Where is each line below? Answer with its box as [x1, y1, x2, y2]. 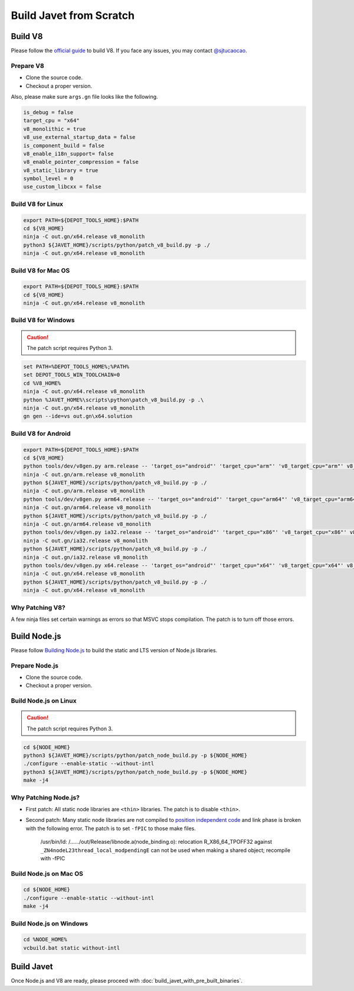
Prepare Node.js [11, 661, 59, 669]
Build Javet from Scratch [11, 9, 135, 22]
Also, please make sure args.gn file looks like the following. [11, 93, 159, 100]
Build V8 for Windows [11, 316, 75, 325]
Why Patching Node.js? [11, 793, 80, 801]
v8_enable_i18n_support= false [23, 150, 114, 157]
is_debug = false [23, 109, 74, 115]
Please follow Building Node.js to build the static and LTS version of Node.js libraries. [11, 646, 218, 653]
